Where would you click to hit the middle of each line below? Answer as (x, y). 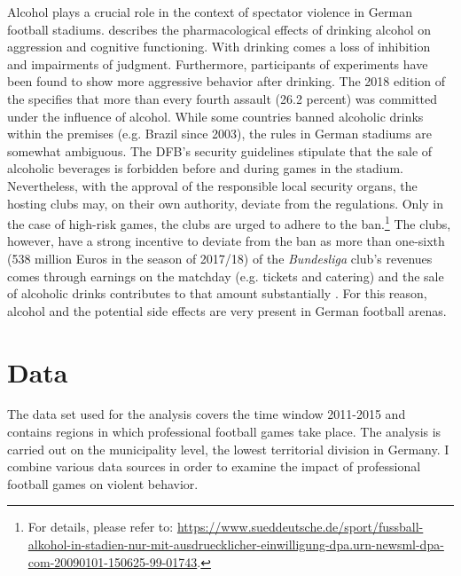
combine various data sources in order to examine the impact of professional (214, 466)
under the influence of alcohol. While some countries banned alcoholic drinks (215, 116)
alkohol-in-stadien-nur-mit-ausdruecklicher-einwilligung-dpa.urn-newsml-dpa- (236, 544)
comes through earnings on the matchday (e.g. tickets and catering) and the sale (226, 276)
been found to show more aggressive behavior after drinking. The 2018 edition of (226, 81)
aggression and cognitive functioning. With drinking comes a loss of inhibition (219, 47)
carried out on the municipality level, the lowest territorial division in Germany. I (228, 449)
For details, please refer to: (101, 527)
